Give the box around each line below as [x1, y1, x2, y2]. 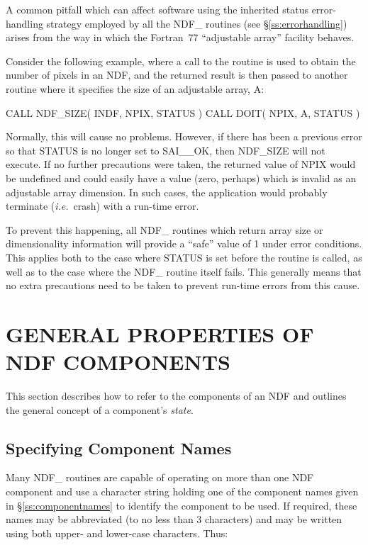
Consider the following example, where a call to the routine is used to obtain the [6, 53, 356, 68]
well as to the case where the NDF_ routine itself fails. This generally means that [6, 264, 362, 279]
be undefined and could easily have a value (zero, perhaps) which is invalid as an [6, 170, 357, 185]
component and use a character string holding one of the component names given [6, 483, 359, 498]
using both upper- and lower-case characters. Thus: [6, 525, 228, 540]
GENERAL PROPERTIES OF [6, 319, 314, 348]
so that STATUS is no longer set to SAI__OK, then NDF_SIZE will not [6, 142, 325, 157]
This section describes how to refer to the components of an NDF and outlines [6, 388, 347, 403]
